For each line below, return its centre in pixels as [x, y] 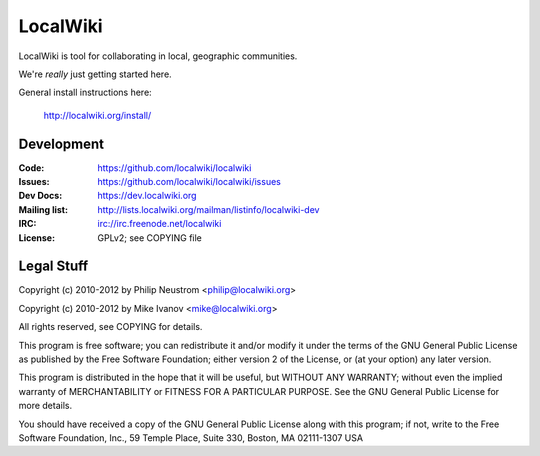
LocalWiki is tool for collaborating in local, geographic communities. [158, 56]
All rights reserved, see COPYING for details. [110, 327]
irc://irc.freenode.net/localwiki [159, 224]
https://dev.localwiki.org [147, 196]
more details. [45, 406]
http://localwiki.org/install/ [97, 115]
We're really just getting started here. [95, 74]
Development [61, 143]
